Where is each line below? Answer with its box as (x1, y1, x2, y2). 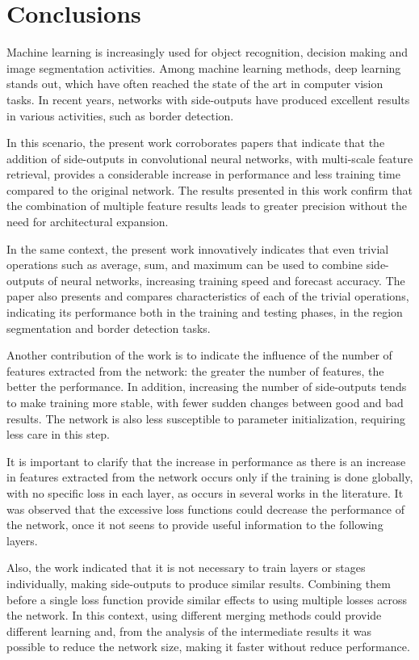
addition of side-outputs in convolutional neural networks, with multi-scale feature (6, 149, 413, 166)
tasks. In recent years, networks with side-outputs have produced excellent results (6, 90, 410, 107)
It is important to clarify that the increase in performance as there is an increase (6, 452, 406, 469)
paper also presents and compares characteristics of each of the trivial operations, (6, 288, 409, 305)
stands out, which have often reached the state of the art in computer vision (6, 75, 383, 92)
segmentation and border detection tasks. (6, 319, 211, 336)
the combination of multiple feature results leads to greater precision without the (6, 197, 407, 214)
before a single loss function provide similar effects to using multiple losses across (6, 591, 408, 607)
